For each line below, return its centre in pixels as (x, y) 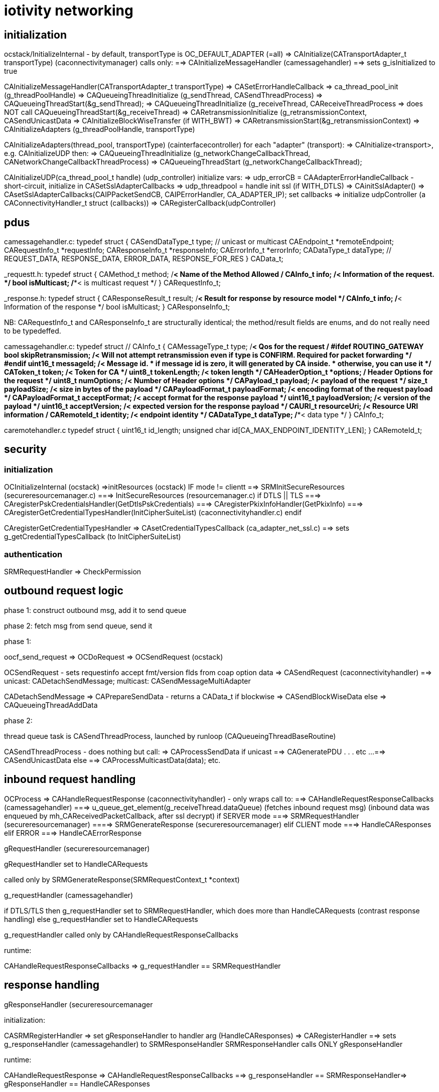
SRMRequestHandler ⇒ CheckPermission (73, 571)
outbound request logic (64, 591)
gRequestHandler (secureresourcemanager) (77, 848)
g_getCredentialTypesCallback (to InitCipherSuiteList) (93, 537)
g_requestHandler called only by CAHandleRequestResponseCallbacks (121, 934)
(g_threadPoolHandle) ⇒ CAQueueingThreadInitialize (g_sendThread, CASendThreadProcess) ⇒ (164, 95)
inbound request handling (70, 779)
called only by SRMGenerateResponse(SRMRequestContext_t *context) (122, 879)
